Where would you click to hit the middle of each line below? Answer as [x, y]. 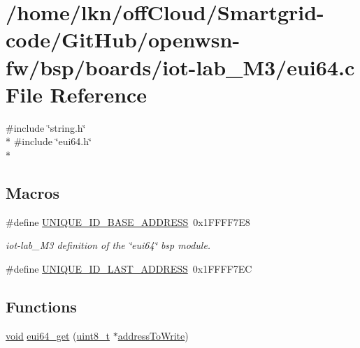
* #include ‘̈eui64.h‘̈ [49, 141]
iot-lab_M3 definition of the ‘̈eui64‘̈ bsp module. [108, 245]
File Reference [77, 94]
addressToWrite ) [153, 335]
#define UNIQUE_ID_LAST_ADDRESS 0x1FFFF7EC [129, 268]
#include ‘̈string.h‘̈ [46, 127]
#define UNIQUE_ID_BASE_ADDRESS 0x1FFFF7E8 [128, 221]
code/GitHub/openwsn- [123, 39]
